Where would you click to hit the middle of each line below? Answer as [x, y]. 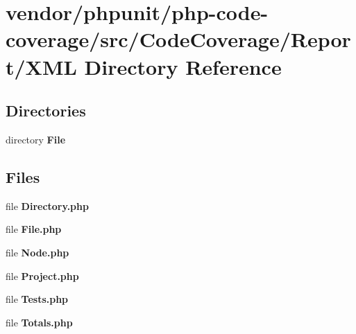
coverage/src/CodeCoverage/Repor [178, 39]
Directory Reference [183, 66]
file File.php [34, 229]
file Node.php [37, 252]
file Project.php [42, 275]
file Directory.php [47, 205]
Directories [46, 111]
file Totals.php [39, 322]
